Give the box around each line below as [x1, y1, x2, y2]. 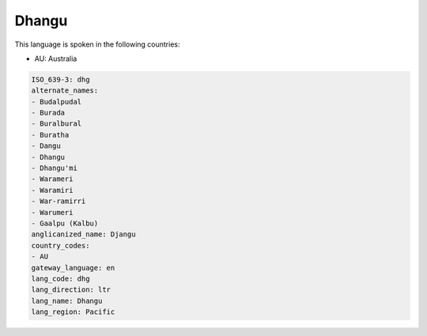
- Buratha [31, 130, 70, 139]
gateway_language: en [31, 263, 115, 272]
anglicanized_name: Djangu [31, 230, 136, 239]
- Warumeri [31, 208, 74, 217]
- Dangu [31, 142, 61, 150]
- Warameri [31, 175, 74, 183]
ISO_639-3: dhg [31, 75, 90, 84]
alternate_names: [31, 86, 99, 95]
